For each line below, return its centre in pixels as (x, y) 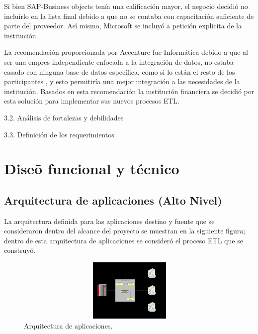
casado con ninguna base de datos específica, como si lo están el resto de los (120, 71)
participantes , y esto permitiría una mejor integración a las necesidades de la (122, 81)
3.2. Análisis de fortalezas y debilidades (64, 117)
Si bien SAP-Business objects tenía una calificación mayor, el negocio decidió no (126, 6)
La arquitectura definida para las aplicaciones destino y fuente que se (109, 221)
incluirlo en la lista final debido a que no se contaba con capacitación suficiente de (129, 16)
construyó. (20, 250)
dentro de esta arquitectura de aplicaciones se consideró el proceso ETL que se (124, 240)
